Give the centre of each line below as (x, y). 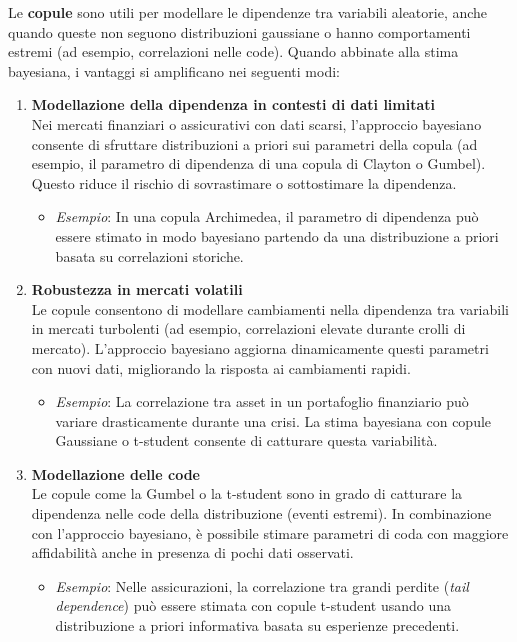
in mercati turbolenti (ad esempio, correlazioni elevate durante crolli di (248, 328)
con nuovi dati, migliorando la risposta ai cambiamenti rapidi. (221, 367)
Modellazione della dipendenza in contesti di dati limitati (233, 104)
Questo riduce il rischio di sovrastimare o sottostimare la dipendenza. (244, 182)
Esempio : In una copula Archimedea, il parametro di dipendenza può (267, 216)
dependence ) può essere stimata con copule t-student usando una (253, 605)
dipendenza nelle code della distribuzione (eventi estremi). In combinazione (261, 513)
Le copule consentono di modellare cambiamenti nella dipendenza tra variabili (270, 308)
